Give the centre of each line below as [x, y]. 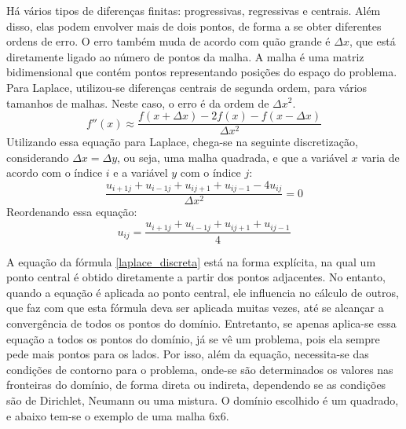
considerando [38, 157]
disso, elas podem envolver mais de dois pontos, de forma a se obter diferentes [194, 26]
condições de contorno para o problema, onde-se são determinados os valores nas [200, 369]
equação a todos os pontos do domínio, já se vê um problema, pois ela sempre [193, 338]
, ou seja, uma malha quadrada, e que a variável [232, 157]
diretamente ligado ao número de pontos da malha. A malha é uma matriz [185, 56]
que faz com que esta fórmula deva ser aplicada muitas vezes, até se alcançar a [195, 308]
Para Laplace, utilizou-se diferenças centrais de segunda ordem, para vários [187, 87]
